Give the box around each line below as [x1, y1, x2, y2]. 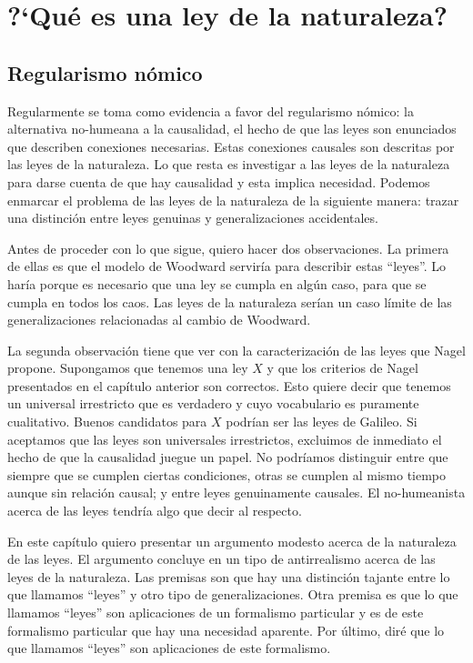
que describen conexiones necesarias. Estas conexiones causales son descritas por [7, 136, 455, 156]
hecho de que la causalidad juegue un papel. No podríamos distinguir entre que [7, 447, 448, 467]
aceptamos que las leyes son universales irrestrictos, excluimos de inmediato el [7, 429, 442, 448]
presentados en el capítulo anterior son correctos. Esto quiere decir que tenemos [7, 376, 451, 395]
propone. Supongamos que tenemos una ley [7, 358, 248, 377]
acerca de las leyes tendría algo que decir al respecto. [7, 501, 302, 520]
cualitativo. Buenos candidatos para [7, 412, 207, 431]
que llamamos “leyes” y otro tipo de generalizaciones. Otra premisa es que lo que [7, 585, 458, 604]
